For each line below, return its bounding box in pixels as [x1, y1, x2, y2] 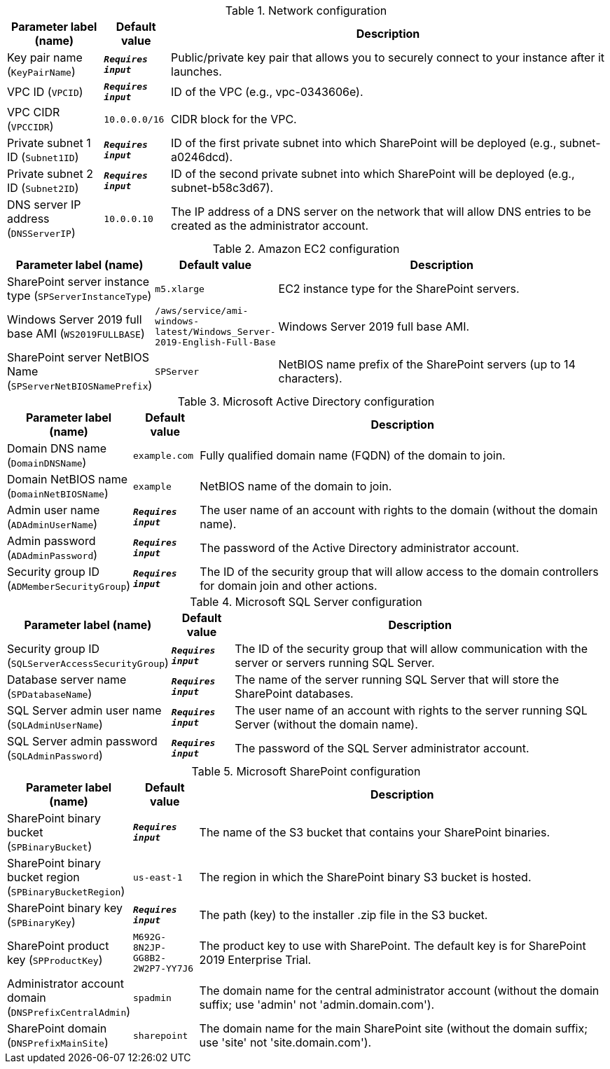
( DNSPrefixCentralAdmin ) [7, 1005, 131, 1019]
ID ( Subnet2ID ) [7, 181, 79, 195]
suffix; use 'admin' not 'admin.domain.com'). [199, 998, 435, 1012]
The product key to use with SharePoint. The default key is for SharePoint [199, 939, 586, 953]
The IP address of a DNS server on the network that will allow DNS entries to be [171, 205, 591, 219]
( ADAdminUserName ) [7, 517, 98, 531]
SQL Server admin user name [7, 703, 162, 717]
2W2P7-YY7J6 [133, 963, 194, 974]
